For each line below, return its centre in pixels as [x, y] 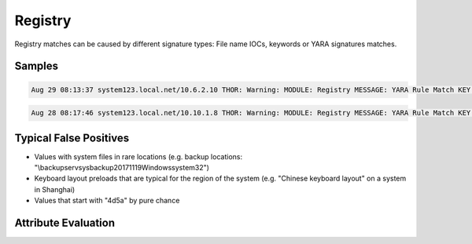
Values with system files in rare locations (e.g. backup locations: [138, 156]
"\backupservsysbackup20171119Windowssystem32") [122, 168]
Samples [37, 66]
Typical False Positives [72, 138]
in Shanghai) [55, 189]
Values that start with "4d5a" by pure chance [107, 201]
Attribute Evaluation [65, 223]
